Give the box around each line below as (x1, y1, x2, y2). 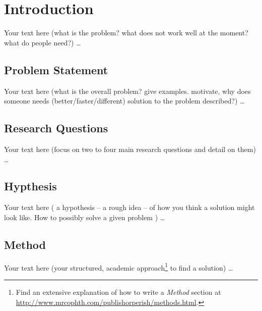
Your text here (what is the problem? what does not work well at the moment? (4, 27, 248, 38)
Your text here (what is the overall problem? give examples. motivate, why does (4, 85, 251, 96)
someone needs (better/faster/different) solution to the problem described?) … (4, 95, 245, 106)
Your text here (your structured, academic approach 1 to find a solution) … (4, 261, 233, 273)
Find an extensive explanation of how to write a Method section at (16, 286, 221, 297)
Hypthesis (4, 178, 57, 194)
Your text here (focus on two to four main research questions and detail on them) (4, 143, 256, 154)
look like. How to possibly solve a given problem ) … (4, 212, 165, 222)
